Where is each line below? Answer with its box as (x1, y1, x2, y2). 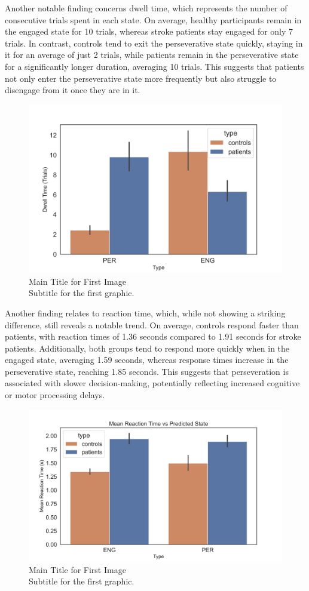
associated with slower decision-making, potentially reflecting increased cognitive (5, 377, 300, 389)
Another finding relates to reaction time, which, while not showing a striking (5, 306, 286, 319)
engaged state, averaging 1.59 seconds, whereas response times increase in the (5, 353, 289, 366)
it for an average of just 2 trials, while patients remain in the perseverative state (5, 48, 299, 61)
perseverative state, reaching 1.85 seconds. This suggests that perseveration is (5, 365, 289, 377)
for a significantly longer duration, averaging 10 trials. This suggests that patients (5, 60, 304, 72)
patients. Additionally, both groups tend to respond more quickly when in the (5, 341, 290, 354)
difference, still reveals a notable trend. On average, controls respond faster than (5, 318, 299, 331)
